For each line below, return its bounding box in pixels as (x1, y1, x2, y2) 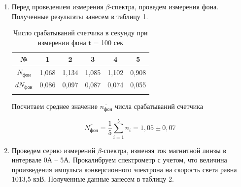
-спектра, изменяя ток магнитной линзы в (101, 145, 226, 155)
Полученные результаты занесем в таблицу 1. (11, 11, 148, 21)
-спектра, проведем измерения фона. (109, 1, 219, 11)
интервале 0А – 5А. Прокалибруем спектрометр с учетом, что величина (11, 155, 227, 165)
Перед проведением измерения (11, 1, 103, 11)
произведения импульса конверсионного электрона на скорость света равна (11, 164, 237, 174)
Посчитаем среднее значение (11, 101, 98, 111)
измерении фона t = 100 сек (37, 37, 124, 47)
